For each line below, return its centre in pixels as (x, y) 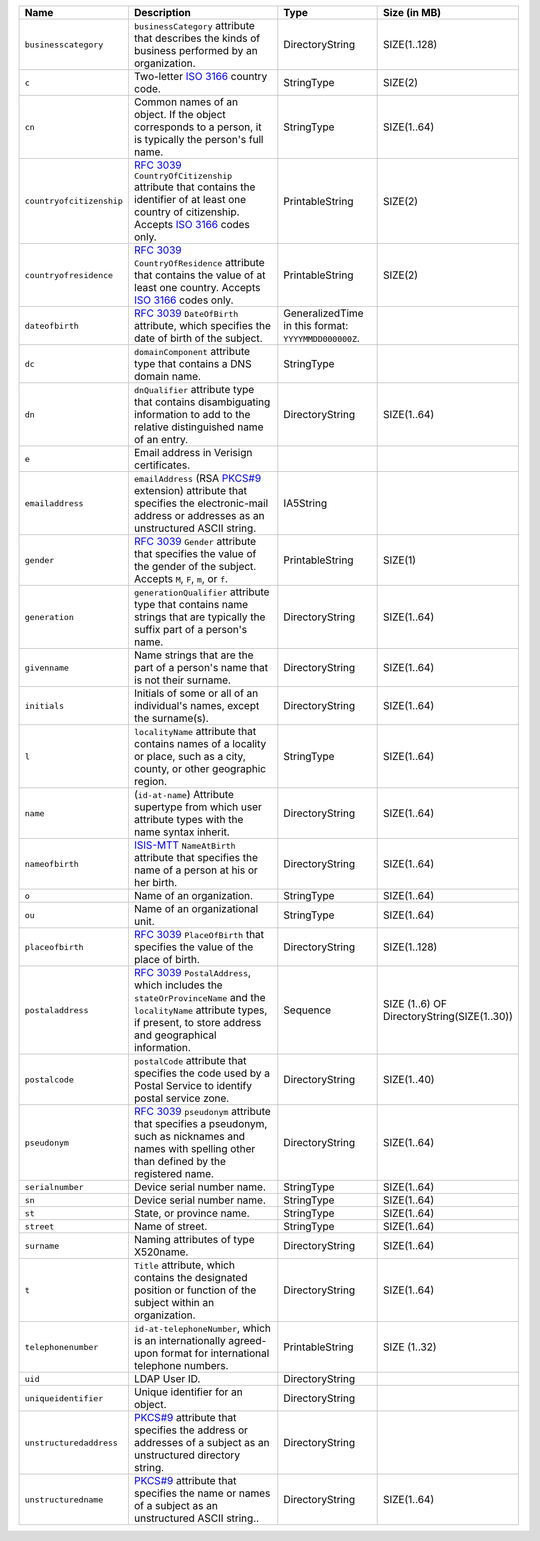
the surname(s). (171, 718)
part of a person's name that (201, 667)
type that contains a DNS (192, 363)
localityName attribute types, (200, 1010)
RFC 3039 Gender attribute (195, 541)
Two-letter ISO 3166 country (200, 76)
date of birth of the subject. (198, 338)
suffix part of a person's (190, 629)
